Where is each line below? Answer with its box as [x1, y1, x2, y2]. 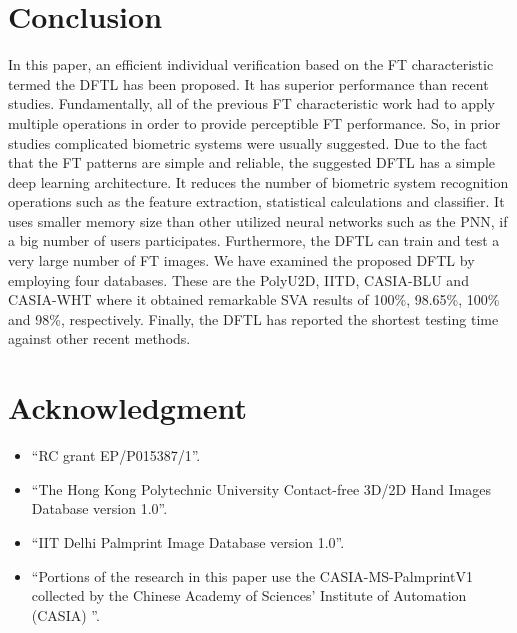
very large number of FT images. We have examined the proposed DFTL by [8, 250, 475, 271]
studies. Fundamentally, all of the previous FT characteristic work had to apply [8, 93, 496, 114]
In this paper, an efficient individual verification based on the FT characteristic [8, 54, 494, 75]
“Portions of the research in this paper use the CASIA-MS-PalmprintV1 [31, 565, 473, 586]
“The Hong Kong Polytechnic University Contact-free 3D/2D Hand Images [31, 478, 492, 499]
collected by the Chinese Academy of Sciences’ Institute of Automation [31, 585, 467, 606]
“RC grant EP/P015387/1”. [31, 445, 201, 466]
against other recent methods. [8, 328, 191, 349]
